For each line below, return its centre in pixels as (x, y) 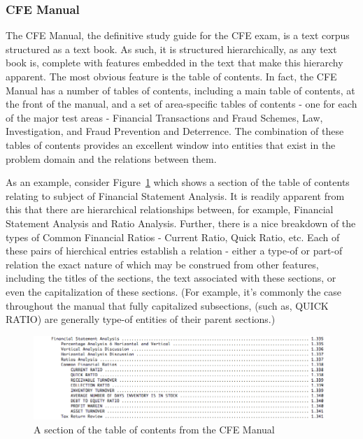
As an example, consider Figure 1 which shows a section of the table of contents (178, 182)
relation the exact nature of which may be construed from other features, (162, 264)
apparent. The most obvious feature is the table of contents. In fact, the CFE (171, 76)
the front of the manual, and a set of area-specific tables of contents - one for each (181, 104)
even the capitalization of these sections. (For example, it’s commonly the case (174, 291)
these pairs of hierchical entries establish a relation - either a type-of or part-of (174, 251)
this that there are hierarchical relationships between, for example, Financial (170, 209)
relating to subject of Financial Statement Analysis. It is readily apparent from (175, 195)
